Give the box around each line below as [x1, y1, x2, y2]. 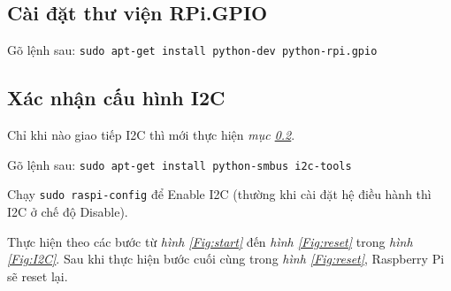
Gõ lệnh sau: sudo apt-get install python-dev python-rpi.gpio [7, 41, 378, 59]
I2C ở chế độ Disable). [7, 202, 128, 220]
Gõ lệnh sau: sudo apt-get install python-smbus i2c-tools [7, 155, 352, 173]
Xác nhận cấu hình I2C [7, 84, 225, 111]
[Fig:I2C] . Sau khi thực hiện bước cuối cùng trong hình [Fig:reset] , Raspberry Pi [7, 249, 445, 268]
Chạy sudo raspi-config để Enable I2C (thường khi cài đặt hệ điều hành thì [7, 185, 432, 203]
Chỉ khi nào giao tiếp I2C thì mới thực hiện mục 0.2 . [7, 126, 295, 144]
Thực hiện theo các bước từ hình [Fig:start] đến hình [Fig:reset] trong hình [7, 232, 413, 250]
